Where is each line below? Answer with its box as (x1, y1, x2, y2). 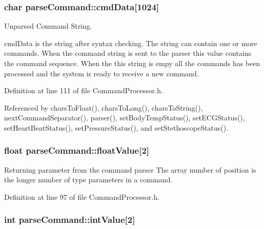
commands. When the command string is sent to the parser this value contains (4, 48, 252, 58)
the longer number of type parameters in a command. (4, 174, 173, 185)
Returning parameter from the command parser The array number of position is (4, 164, 256, 175)
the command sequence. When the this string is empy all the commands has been (4, 58, 260, 68)
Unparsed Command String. (4, 20, 92, 31)
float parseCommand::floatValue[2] (4, 144, 150, 157)
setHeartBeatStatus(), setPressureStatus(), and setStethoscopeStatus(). (4, 122, 229, 133)
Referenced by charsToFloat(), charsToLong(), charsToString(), (4, 102, 203, 113)
